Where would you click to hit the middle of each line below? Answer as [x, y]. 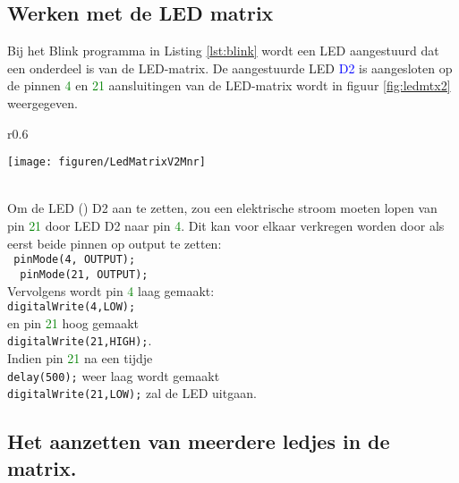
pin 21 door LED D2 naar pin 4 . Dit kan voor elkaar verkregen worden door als [226, 226]
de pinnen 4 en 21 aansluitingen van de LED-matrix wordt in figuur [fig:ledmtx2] [229, 85]
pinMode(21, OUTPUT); [84, 274]
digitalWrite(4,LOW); [72, 307]
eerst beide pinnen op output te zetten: [115, 243]
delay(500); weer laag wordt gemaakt [114, 375]
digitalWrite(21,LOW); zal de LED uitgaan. [132, 393]
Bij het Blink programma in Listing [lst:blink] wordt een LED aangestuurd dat [223, 51]
